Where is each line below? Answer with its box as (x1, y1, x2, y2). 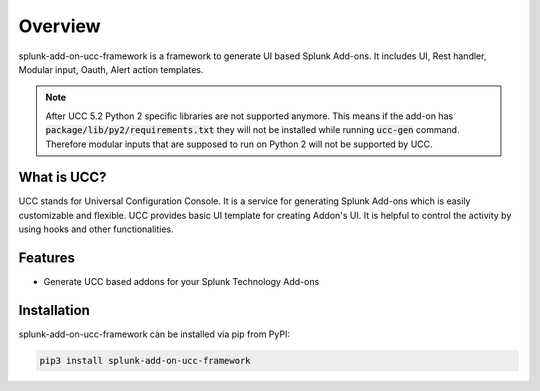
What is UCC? (18, 169, 107, 186)
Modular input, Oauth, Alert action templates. (18, 63, 204, 75)
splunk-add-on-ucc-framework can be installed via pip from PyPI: (18, 328, 290, 340)
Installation (18, 301, 90, 319)
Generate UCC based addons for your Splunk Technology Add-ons (43, 276, 320, 288)
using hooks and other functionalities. (18, 223, 174, 235)
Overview (18, 15, 101, 37)
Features (18, 250, 75, 266)
